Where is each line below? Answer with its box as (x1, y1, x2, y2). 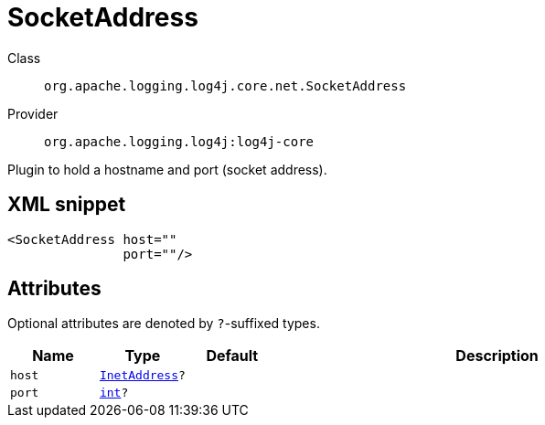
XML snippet (7, 193, 126, 217)
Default (206, 346, 259, 366)
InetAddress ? (99, 368, 186, 383)
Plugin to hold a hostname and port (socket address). (7, 161, 327, 177)
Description (455, 346, 539, 366)
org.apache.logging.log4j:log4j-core (44, 133, 315, 149)
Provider (7, 105, 59, 122)
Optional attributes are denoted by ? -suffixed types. (7, 315, 320, 332)
